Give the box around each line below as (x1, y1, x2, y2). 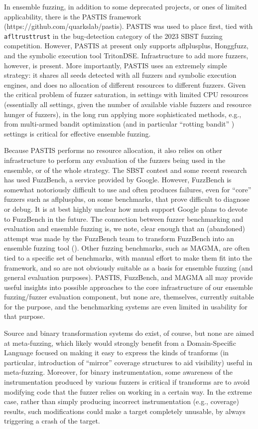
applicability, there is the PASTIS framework (4, 11, 141, 21)
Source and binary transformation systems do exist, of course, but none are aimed (4, 328, 254, 338)
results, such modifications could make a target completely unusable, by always (4, 406, 246, 416)
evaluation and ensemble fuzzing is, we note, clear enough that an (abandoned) (4, 223, 245, 234)
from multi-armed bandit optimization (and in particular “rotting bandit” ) (4, 119, 235, 129)
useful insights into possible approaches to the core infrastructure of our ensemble (4, 282, 253, 292)
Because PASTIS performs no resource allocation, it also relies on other (4, 145, 222, 155)
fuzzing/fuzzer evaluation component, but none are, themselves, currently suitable (4, 291, 254, 302)
